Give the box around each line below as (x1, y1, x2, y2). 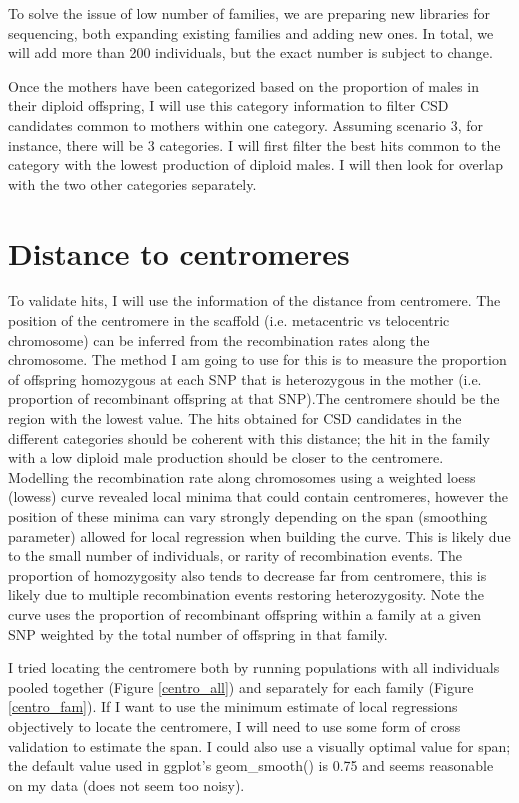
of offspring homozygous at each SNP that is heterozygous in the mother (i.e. (8, 368, 482, 389)
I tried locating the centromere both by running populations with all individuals (8, 657, 500, 678)
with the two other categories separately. (8, 173, 257, 194)
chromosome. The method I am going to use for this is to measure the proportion (8, 349, 507, 370)
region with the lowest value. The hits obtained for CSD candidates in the (8, 408, 462, 429)
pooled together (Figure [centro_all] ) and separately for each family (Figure (8, 676, 474, 697)
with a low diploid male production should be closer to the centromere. (8, 447, 444, 468)
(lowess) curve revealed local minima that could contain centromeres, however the (8, 486, 509, 507)
